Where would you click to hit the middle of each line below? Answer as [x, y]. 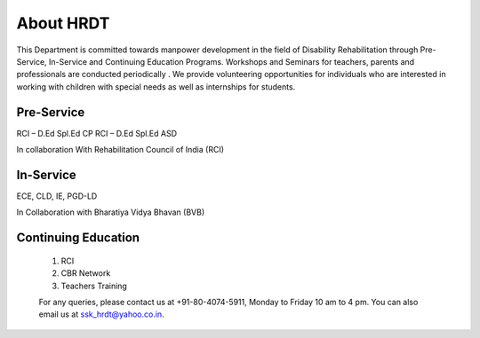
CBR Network [86, 273]
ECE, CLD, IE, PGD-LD [57, 196]
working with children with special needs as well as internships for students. [156, 86]
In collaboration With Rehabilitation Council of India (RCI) [120, 150]
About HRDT [63, 23]
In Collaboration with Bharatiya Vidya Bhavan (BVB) [110, 212]
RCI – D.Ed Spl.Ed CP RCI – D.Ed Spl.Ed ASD [97, 133]
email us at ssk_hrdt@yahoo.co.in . [101, 314]
